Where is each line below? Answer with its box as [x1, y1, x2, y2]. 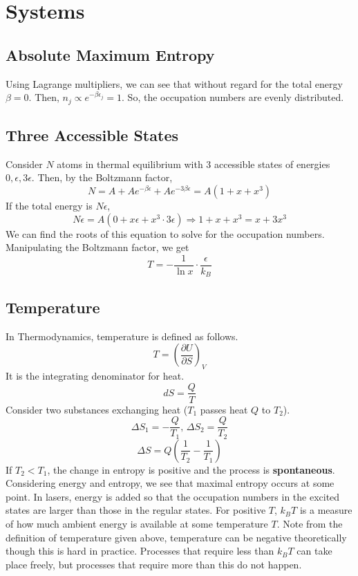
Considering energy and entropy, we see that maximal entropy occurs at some [6, 476, 335, 490]
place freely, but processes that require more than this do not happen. [6, 557, 302, 571]
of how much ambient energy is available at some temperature [6, 517, 268, 531]
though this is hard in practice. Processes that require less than [6, 544, 274, 558]
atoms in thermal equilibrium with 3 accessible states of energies [57, 156, 330, 171]
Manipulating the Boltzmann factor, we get [6, 240, 189, 254]
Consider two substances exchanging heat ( [6, 402, 188, 416]
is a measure [299, 503, 352, 517]
